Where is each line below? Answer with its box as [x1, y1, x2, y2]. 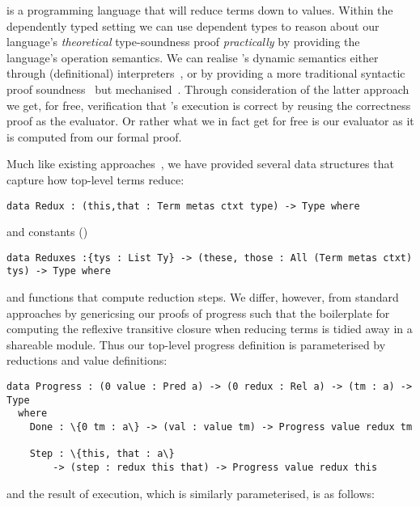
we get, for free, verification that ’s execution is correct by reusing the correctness [6, 96, 411, 113]
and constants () [6, 223, 88, 240]
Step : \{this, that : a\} [29, 448, 175, 460]
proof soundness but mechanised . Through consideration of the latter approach [6, 80, 409, 97]
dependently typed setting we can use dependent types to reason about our [6, 17, 380, 34]
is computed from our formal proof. [6, 128, 182, 145]
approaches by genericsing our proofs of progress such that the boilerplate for [6, 304, 390, 321]
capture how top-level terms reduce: [6, 171, 185, 188]
